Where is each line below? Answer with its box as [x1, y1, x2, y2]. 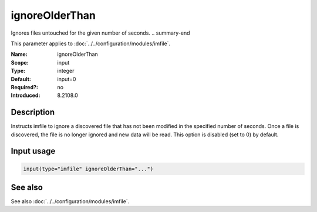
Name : [11, 51, 28, 58]
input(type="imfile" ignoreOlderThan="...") [23, 165, 154, 172]
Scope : [11, 59, 29, 66]
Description [11, 107, 55, 117]
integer [57, 68, 75, 75]
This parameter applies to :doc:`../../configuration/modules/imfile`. [11, 40, 170, 47]
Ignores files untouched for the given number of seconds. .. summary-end [11, 29, 190, 36]
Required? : [11, 83, 38, 90]
